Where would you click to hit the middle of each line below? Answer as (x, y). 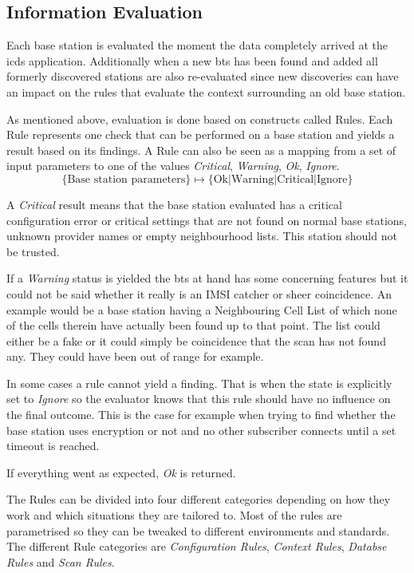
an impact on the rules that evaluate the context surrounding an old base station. (206, 91)
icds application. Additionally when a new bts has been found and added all (192, 60)
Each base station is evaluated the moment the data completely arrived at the (197, 45)
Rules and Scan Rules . (61, 561)
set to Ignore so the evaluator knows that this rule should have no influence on (199, 399)
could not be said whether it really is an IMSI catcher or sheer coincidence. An (199, 293)
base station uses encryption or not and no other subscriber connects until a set (201, 430)
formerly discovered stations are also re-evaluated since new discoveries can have (203, 76)
